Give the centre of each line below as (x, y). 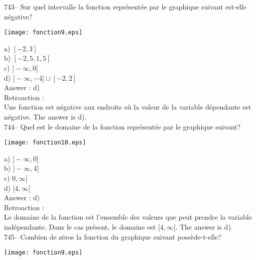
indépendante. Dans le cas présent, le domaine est (80, 227)
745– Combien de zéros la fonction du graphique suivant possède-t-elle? (113, 236)
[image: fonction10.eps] (45, 143)
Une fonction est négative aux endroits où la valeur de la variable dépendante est (128, 107)
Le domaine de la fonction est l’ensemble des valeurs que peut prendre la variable (128, 217)
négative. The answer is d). (45, 117)
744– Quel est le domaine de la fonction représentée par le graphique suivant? (122, 126)
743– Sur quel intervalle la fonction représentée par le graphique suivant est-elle (125, 6)
